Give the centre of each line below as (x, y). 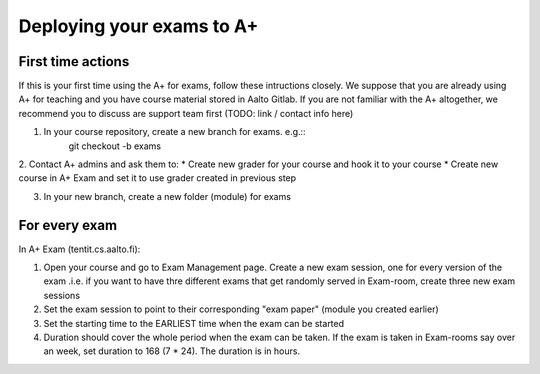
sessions (61, 295)
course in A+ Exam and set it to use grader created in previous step (157, 178)
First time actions (74, 61)
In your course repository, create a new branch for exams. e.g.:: (174, 132)
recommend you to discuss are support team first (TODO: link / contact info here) (186, 113)
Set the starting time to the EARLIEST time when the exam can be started (194, 323)
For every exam (68, 225)
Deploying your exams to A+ (138, 26)
